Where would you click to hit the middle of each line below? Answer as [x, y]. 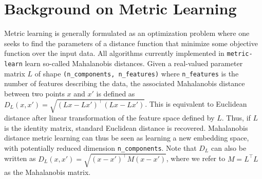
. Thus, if [236, 118]
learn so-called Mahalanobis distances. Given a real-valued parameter [134, 63]
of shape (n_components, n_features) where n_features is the [137, 73]
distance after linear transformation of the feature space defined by [109, 118]
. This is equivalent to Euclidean [196, 104]
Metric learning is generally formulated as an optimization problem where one [127, 33]
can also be [229, 147]
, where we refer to [196, 158]
